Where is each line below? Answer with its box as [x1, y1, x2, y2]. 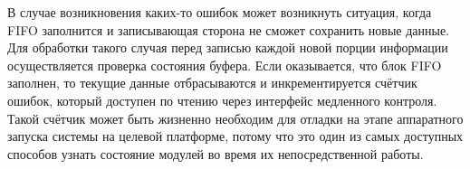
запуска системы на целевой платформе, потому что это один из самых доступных [7, 127, 464, 146]
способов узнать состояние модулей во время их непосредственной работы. [7, 144, 424, 163]
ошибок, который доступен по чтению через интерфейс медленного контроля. [7, 90, 437, 109]
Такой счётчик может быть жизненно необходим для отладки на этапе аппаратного [7, 108, 464, 127]
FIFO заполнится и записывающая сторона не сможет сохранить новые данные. [7, 20, 449, 39]
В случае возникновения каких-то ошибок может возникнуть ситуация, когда [7, 3, 432, 21]
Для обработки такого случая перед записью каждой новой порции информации [7, 38, 448, 57]
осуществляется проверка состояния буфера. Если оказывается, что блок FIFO [7, 55, 442, 74]
